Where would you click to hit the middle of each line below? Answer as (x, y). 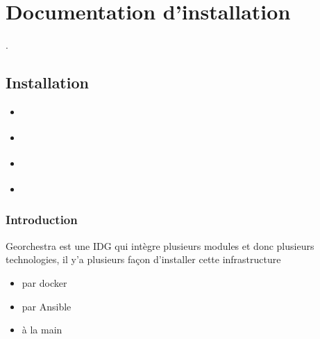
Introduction (42, 220)
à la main (42, 330)
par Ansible (47, 306)
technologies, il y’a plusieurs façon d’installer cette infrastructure (143, 259)
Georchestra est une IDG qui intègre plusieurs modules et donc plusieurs (160, 245)
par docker (44, 282)
